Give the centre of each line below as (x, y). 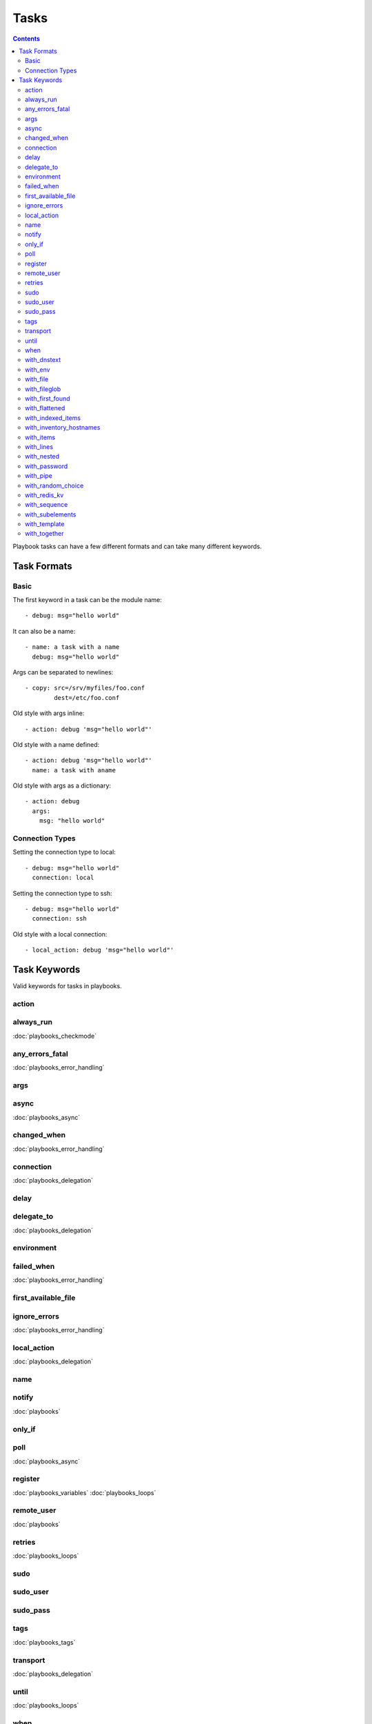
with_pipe (39, 476)
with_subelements (51, 514)
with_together (44, 534)
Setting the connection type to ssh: (63, 893)
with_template (45, 524)
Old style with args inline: (49, 713)
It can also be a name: (44, 631)
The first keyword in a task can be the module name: (87, 600)
